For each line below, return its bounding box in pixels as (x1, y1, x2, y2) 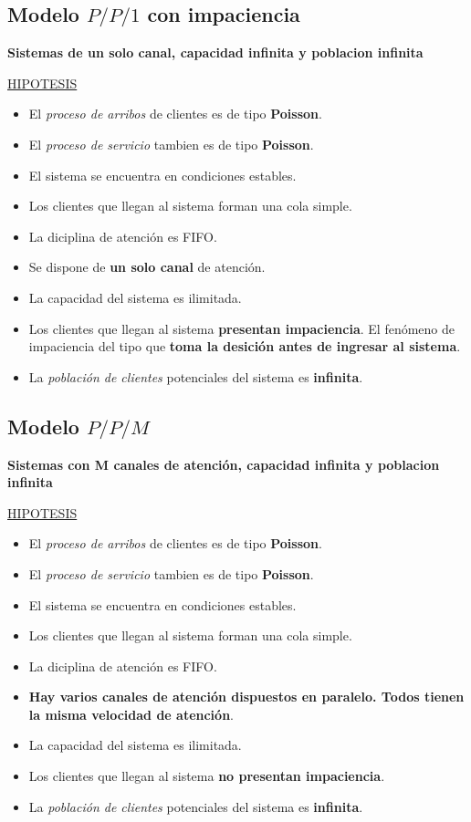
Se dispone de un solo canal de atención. (28, 257, 266, 276)
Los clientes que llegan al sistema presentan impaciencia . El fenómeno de (28, 318, 455, 338)
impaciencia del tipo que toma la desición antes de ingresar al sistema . (28, 337, 461, 356)
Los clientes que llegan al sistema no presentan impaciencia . (28, 766, 385, 786)
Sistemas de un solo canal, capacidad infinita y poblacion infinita (7, 43, 424, 62)
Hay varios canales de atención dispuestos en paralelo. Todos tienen (28, 687, 465, 706)
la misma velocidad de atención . (28, 704, 234, 723)
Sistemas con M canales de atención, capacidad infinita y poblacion (7, 454, 440, 473)
